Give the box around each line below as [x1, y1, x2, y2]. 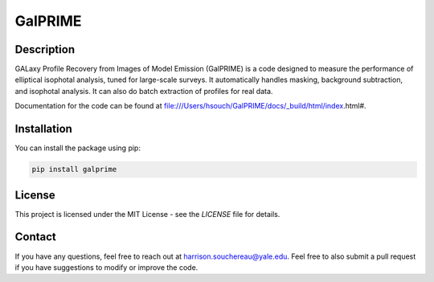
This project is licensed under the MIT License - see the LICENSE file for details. [14, 209, 280, 219]
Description [14, 43, 76, 56]
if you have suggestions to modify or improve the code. [14, 262, 199, 272]
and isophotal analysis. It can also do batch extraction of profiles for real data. [14, 86, 273, 96]
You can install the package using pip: [14, 143, 141, 153]
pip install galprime [31, 165, 117, 174]
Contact [14, 230, 56, 244]
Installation [14, 122, 72, 136]
